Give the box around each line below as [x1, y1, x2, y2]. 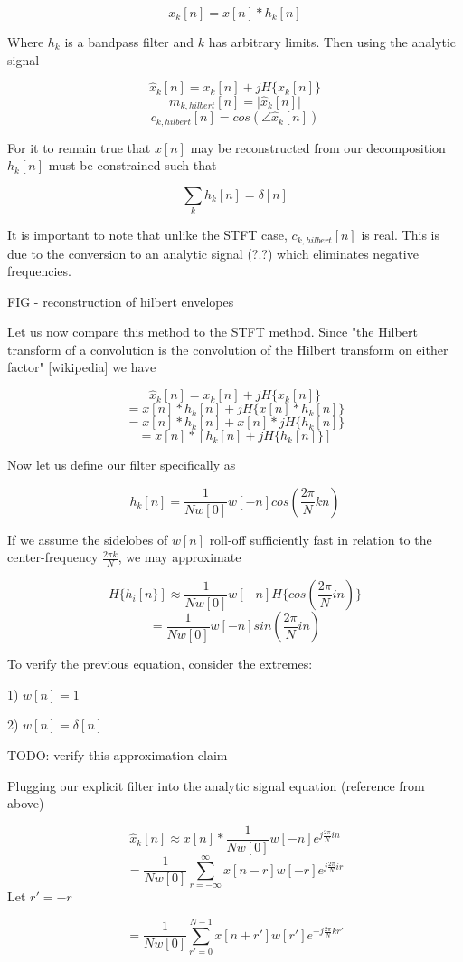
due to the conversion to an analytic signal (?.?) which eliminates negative [7, 243, 419, 262]
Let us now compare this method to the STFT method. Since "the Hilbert [7, 322, 418, 341]
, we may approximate [118, 548, 241, 567]
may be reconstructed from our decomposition [190, 138, 446, 157]
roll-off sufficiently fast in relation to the [209, 529, 432, 548]
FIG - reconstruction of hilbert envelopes [7, 291, 234, 310]
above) [7, 794, 44, 813]
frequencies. [7, 262, 71, 281]
